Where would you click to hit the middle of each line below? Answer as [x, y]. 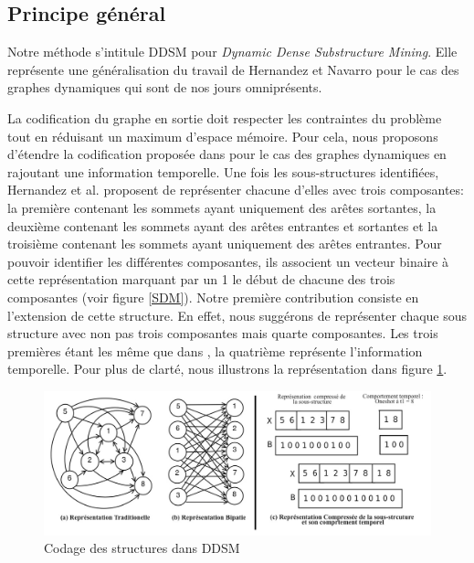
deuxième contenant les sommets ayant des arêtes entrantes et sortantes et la [223, 225]
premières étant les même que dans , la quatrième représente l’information [215, 351]
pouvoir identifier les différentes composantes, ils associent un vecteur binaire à [228, 261]
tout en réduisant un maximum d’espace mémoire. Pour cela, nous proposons [223, 136]
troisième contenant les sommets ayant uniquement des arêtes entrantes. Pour [225, 244]
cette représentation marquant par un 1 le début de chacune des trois [201, 279]
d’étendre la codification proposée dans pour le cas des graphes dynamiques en [227, 154]
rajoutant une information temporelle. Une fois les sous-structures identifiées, [223, 171]
